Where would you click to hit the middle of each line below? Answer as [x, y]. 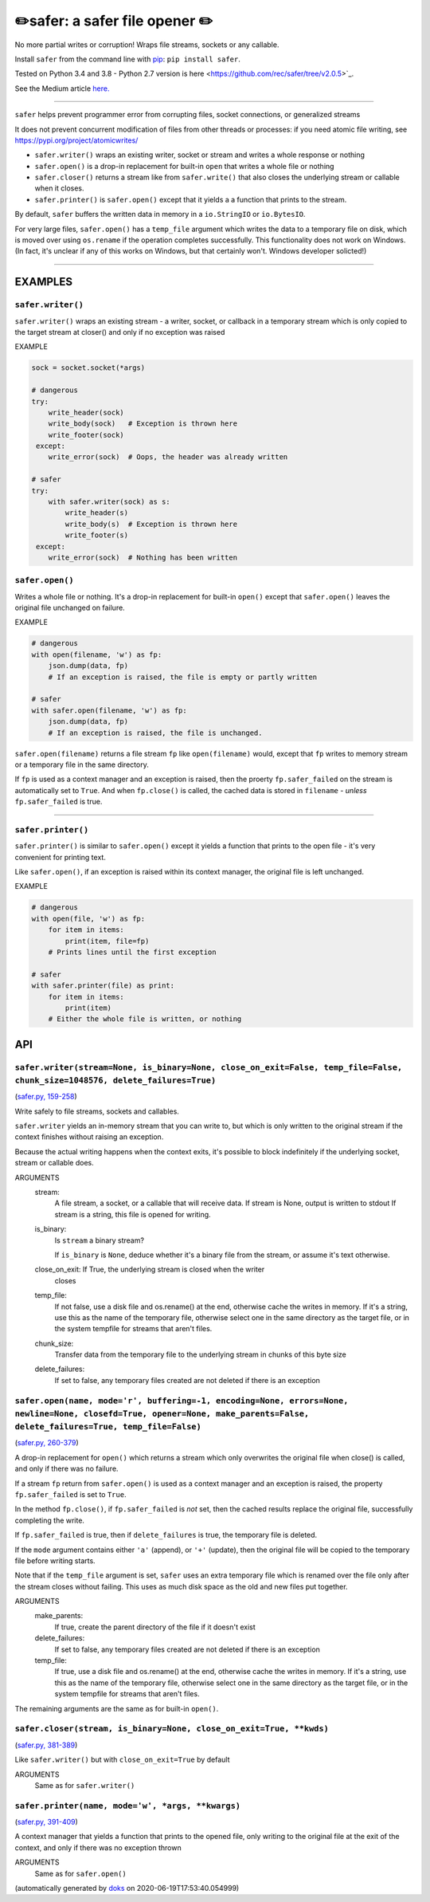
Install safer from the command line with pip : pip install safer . [127, 59]
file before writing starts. [55, 1560]
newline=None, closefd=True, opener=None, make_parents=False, [162, 1413]
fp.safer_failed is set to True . [70, 1494]
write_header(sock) [86, 412]
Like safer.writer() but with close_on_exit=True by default [122, 1760]
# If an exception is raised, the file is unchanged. [155, 733]
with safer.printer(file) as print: [103, 986]
